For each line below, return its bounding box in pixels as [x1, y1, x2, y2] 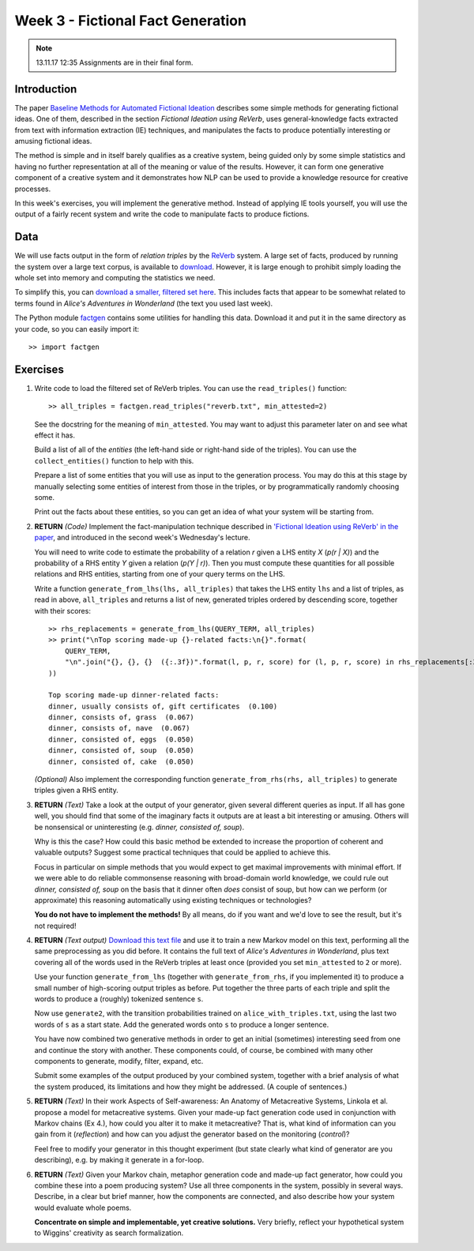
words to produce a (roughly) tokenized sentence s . [34, 994, 204, 1004]
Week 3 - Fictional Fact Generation [14, 12, 246, 29]
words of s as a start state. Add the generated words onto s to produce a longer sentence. [34, 1020, 329, 1029]
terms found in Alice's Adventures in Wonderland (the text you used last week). [14, 299, 273, 308]
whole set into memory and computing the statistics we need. [14, 273, 216, 283]
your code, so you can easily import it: [14, 324, 140, 333]
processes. [14, 184, 51, 193]
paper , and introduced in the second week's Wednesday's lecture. [34, 533, 250, 543]
